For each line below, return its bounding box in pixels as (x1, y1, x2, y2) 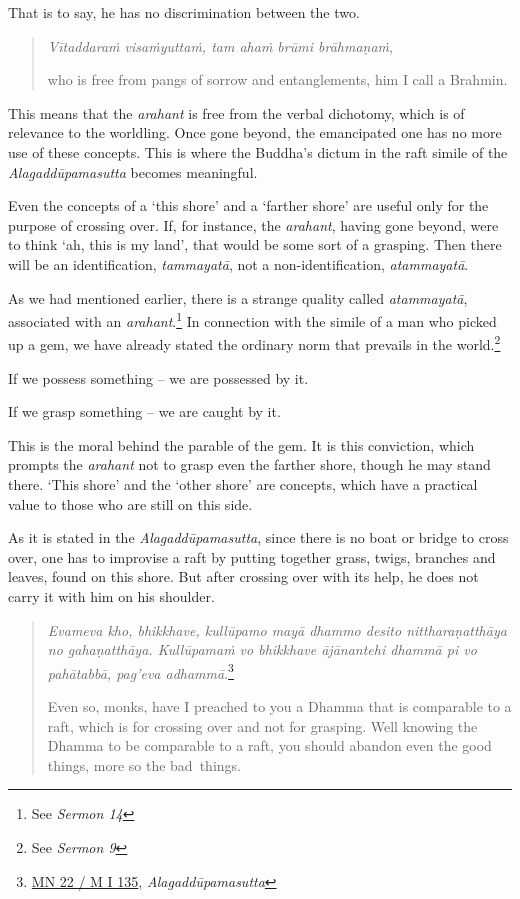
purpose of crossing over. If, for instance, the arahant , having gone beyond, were (8, 214, 499, 235)
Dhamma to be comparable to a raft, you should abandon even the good (47, 735, 492, 756)
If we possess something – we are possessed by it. (8, 367, 309, 388)
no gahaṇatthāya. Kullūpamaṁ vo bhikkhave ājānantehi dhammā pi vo (47, 639, 477, 660)
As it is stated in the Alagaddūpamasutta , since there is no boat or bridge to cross (8, 527, 509, 548)
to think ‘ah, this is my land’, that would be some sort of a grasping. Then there (8, 234, 502, 255)
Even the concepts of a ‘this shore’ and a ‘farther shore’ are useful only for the (8, 195, 489, 216)
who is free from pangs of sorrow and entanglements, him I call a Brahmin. (47, 69, 508, 90)
